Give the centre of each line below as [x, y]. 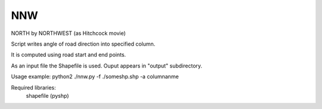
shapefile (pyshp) [47, 95]
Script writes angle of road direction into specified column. [83, 44]
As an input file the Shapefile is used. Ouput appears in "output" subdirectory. [107, 66]
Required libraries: [33, 87]
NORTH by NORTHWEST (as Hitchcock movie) [69, 33]
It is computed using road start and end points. [69, 55]
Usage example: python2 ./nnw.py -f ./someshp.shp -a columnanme [95, 76]
